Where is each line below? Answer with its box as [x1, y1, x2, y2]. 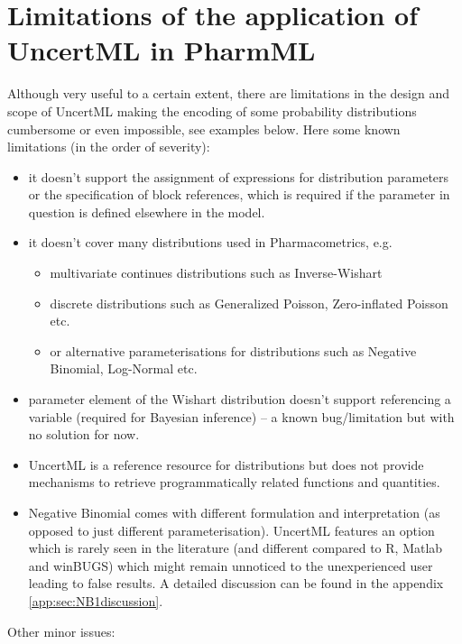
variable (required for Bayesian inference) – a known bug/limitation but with [28, 407, 455, 426]
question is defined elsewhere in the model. [28, 202, 265, 221]
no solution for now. [28, 425, 140, 444]
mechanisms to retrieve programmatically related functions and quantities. [28, 473, 440, 492]
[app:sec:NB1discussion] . [28, 591, 163, 610]
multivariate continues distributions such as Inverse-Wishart [50, 263, 383, 282]
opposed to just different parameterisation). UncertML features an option [28, 520, 435, 539]
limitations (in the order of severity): [7, 137, 210, 156]
